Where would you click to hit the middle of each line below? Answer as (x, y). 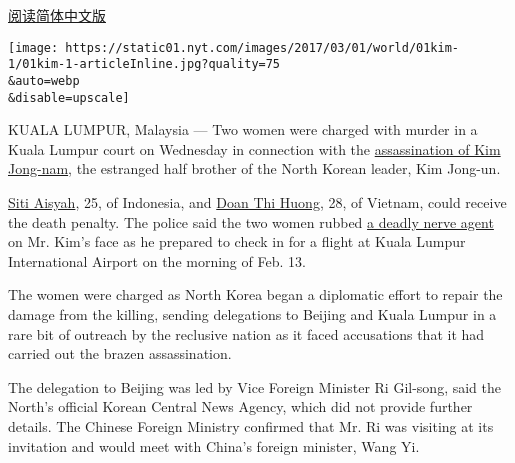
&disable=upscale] (69, 97)
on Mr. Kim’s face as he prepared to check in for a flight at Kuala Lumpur (237, 241)
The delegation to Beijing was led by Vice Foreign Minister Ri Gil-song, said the (254, 386)
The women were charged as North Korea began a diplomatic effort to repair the (255, 294)
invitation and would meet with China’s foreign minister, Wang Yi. (214, 445)
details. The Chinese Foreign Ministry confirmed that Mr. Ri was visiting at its (251, 425)
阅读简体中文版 (57, 15)
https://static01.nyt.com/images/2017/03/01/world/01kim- (262, 47)
